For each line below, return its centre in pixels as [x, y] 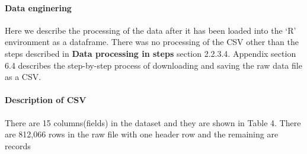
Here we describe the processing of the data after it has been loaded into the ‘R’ [151, 30]
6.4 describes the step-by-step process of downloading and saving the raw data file [153, 65]
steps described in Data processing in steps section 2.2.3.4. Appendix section [151, 53]
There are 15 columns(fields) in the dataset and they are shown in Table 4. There [153, 122]
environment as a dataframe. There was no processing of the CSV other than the [152, 42]
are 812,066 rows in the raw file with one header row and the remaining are [142, 134]
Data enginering [38, 7]
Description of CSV [46, 100]
